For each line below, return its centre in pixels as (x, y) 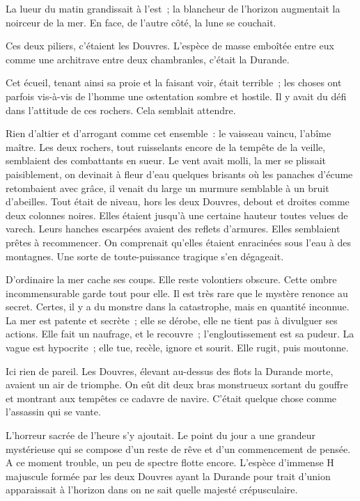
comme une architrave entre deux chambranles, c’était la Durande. (148, 59)
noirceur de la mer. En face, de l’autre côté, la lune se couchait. (141, 22)
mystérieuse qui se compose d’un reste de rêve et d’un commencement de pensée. (178, 448)
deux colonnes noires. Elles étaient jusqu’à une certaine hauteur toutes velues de (177, 215)
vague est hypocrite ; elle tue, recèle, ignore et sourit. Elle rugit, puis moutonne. (177, 348)
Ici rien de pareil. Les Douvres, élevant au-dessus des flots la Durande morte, (170, 371)
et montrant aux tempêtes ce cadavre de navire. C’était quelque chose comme (171, 398)
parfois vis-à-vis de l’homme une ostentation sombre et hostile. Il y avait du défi (176, 96)
